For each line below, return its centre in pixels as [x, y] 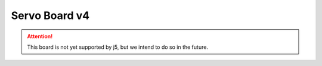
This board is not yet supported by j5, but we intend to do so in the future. [118, 47]
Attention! [40, 36]
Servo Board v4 [50, 15]
